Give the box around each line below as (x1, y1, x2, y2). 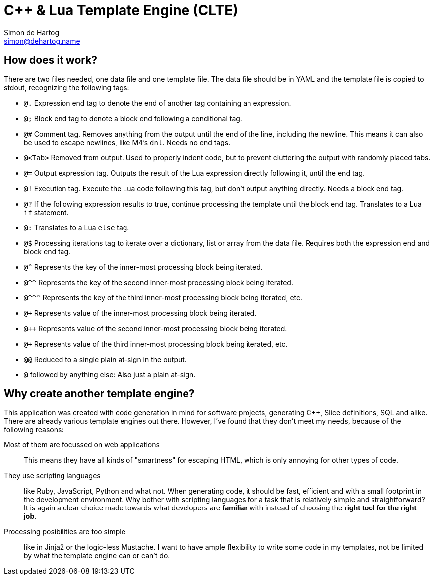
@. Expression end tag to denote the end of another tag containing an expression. (24, 98, 291, 107)
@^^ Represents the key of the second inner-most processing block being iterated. (24, 278, 293, 287)
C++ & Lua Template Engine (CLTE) (4, 2, 238, 19)
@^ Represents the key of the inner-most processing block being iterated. (24, 262, 263, 271)
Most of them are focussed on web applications (4, 440, 160, 449)
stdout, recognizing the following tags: (4, 83, 129, 92)
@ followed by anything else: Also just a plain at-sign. (24, 370, 196, 379)
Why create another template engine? (4, 387, 195, 400)
